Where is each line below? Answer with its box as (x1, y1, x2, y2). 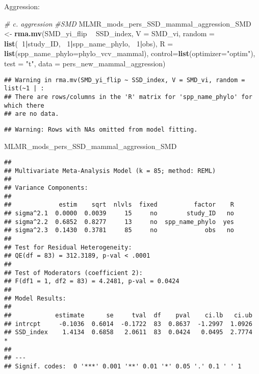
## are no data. (4, 110, 59, 118)
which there (4, 102, 44, 109)
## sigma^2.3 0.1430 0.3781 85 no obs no (4, 227, 235, 234)
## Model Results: (4, 294, 66, 302)
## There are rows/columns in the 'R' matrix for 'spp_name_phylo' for (4, 93, 252, 101)
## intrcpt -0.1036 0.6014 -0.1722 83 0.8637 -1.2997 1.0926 (4, 320, 252, 328)
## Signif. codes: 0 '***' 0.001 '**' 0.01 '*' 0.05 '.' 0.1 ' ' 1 (4, 362, 242, 370)
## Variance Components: (4, 184, 88, 192)
